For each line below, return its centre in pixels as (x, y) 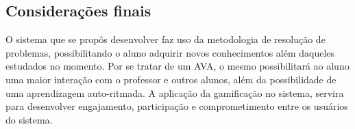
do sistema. (29, 119)
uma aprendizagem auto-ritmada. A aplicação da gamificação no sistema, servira (175, 92)
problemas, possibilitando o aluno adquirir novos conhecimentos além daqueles (170, 52)
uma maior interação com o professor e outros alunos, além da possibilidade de (171, 79)
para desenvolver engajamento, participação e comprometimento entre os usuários (177, 106)
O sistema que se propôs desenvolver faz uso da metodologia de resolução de (166, 39)
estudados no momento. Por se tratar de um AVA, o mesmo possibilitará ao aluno (177, 66)
